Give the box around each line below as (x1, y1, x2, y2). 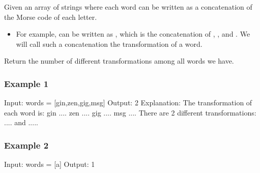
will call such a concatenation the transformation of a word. (16, 38, 203, 49)
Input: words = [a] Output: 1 (4, 159, 95, 169)
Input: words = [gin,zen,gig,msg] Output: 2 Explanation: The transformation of (4, 97, 252, 108)
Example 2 (4, 138, 49, 151)
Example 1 (4, 77, 49, 90)
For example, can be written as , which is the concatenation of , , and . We (16, 28, 250, 39)
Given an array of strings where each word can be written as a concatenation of (4, 2, 252, 12)
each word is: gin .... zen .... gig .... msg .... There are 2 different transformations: (4, 107, 256, 118)
